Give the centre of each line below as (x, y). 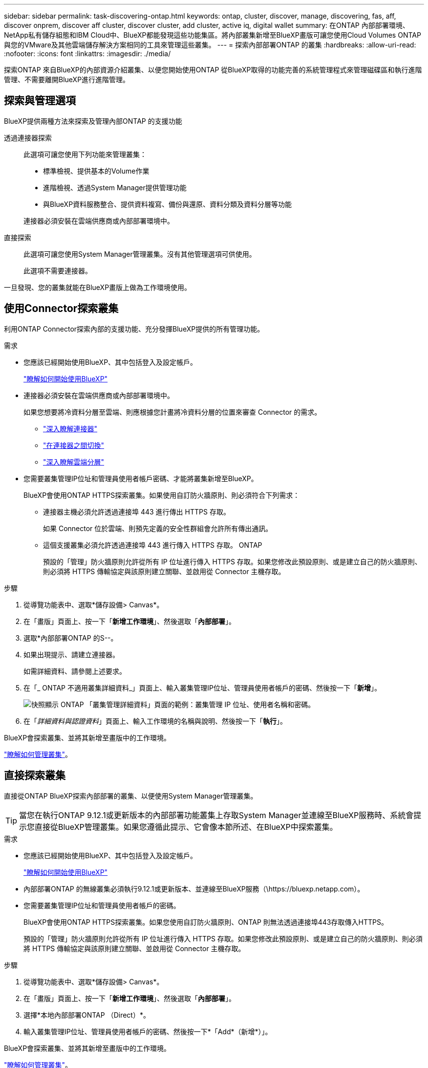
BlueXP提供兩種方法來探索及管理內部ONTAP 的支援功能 (93, 121)
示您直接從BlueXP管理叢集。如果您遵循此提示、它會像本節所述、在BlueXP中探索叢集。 (178, 827)
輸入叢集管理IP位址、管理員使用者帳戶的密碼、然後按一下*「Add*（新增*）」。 (148, 1031)
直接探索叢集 (35, 776)
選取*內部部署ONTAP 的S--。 (71, 638)
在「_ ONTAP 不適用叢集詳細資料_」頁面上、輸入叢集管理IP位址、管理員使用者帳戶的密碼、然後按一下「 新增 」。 (203, 688)
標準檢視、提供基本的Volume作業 (96, 171)
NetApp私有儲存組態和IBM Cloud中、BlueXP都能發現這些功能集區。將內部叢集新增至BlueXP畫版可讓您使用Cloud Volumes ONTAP (213, 35)
